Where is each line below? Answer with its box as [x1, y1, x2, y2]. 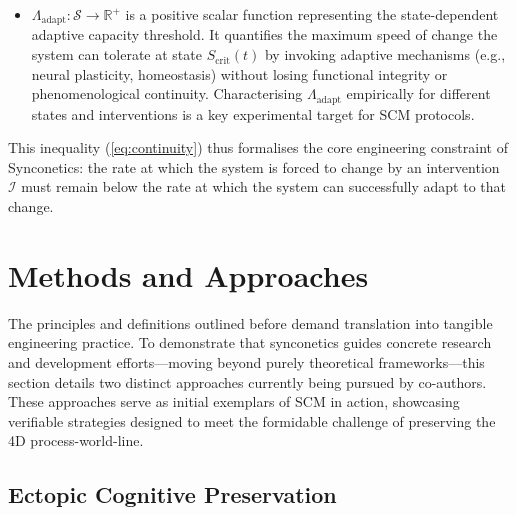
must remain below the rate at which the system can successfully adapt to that [21, 176, 506, 197]
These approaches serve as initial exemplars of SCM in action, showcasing [8, 391, 460, 412]
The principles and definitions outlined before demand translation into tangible [8, 312, 493, 333]
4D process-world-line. [8, 430, 144, 451]
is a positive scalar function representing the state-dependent [125, 4, 499, 24]
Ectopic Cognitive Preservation [8, 479, 337, 510]
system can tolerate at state [31, 44, 202, 65]
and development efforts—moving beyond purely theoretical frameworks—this [8, 351, 485, 372]
